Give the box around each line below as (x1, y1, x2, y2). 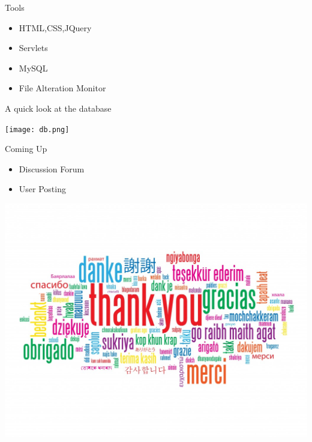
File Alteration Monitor (19, 82, 106, 94)
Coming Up (5, 142, 47, 155)
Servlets (19, 41, 48, 54)
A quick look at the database (5, 101, 112, 114)
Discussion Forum (19, 162, 85, 175)
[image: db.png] (5, 125, 70, 134)
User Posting (19, 183, 66, 195)
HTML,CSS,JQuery (19, 21, 92, 34)
